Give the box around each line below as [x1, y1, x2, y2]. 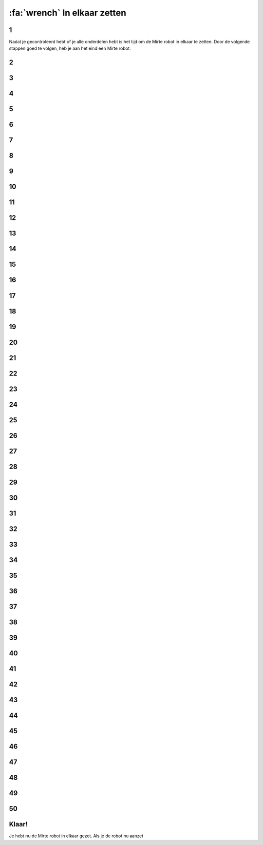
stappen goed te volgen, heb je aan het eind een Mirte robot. [9, 45, 131, 51]
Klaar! [9, 820, 28, 828]
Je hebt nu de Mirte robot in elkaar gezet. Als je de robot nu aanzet [9, 833, 144, 839]
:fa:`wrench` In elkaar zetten [9, 7, 127, 18]
